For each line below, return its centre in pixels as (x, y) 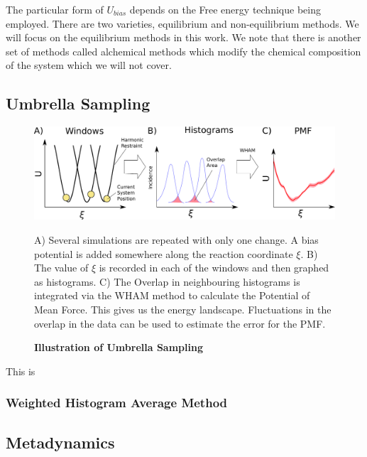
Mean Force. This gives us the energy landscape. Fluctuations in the (183, 309)
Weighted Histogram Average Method (117, 403)
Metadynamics (60, 442)
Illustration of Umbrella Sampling (119, 347)
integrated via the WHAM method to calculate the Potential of (172, 295)
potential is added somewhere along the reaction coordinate (164, 253)
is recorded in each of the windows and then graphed (214, 268)
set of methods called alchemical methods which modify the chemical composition (183, 51)
